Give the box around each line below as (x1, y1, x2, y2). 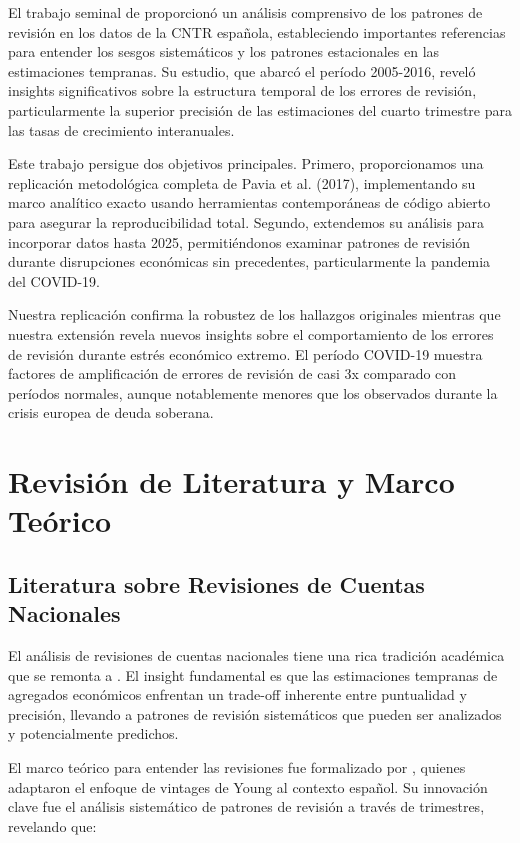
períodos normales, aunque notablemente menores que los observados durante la (8, 382, 498, 403)
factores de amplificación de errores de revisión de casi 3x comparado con (8, 363, 457, 384)
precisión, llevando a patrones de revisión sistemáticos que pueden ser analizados (8, 703, 502, 724)
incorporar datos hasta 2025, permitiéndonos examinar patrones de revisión (8, 231, 470, 252)
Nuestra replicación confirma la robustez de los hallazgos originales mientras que (8, 304, 501, 325)
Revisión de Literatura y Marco (8, 461, 455, 502)
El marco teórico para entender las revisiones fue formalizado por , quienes (8, 757, 466, 777)
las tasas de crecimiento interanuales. (8, 119, 235, 140)
